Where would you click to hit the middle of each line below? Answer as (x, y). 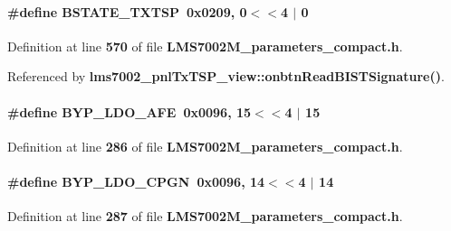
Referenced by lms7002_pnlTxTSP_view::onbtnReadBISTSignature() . (226, 76)
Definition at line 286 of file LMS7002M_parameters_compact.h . (205, 146)
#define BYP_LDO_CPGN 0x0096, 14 (136, 181)
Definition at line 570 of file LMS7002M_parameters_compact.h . (205, 46)
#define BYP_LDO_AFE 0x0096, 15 (130, 111)
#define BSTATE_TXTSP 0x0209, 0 (127, 11)
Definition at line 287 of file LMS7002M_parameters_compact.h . (205, 216)
